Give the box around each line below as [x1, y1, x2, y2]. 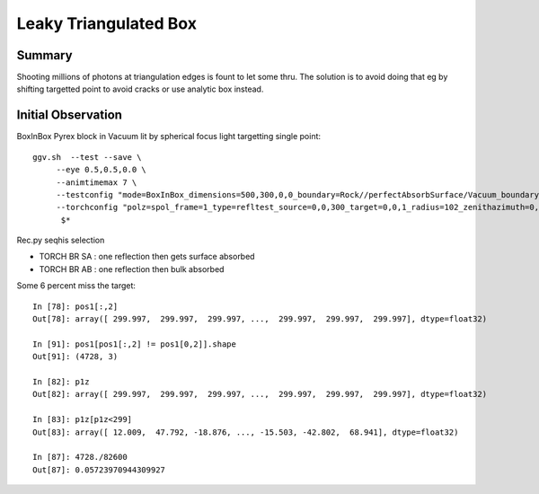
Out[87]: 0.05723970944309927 [32, 464, 166, 475]
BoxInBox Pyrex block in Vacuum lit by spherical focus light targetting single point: [16, 131, 322, 142]
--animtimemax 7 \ [56, 177, 137, 188]
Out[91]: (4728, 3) [32, 351, 119, 362]
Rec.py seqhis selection [16, 234, 105, 246]
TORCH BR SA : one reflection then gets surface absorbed [39, 251, 255, 262]
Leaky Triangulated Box [16, 13, 198, 33]
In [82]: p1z [32, 377, 90, 386]
